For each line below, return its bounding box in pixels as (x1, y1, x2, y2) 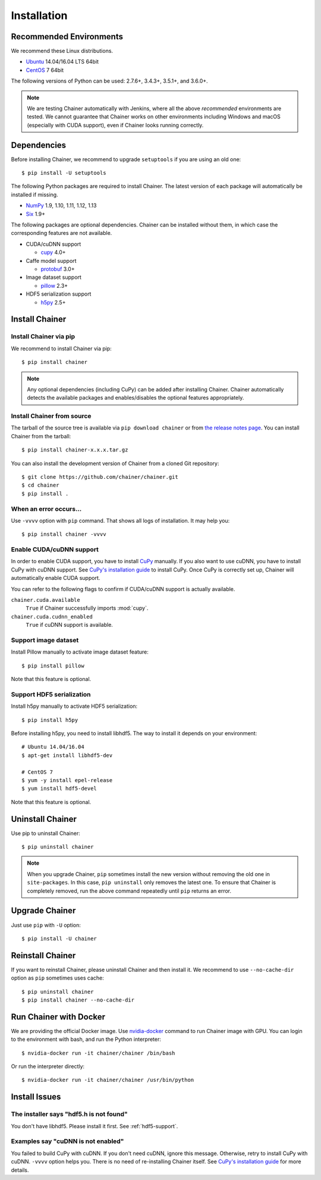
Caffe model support (26, 257, 77, 264)
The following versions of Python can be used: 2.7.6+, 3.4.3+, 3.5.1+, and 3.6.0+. (11, 77, 208, 84)
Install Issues (11, 1092, 61, 1102)
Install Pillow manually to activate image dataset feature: (11, 648, 149, 655)
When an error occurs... (11, 504, 82, 513)
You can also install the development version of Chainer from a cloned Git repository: (11, 460, 219, 467)
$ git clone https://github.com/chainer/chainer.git (21, 473, 178, 480)
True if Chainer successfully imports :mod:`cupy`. (26, 604, 149, 612)
